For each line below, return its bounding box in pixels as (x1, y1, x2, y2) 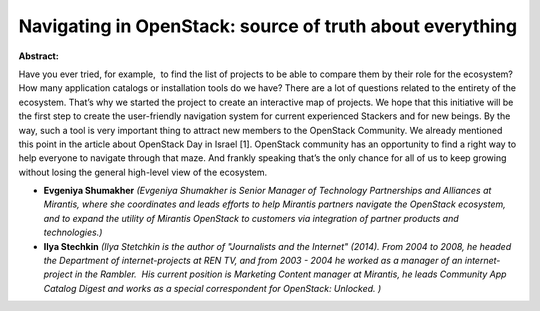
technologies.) (43, 226, 103, 239)
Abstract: (18, 50, 59, 62)
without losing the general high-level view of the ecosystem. (18, 166, 268, 178)
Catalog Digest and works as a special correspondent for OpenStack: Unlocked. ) (43, 282, 382, 294)
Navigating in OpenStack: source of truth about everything (18, 15, 518, 37)
